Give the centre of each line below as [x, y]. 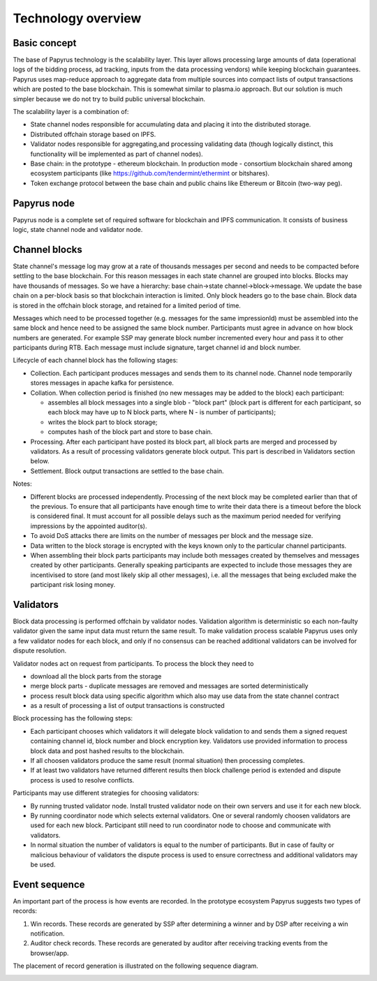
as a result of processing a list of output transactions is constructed [127, 706]
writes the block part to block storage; [103, 422]
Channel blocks [48, 249]
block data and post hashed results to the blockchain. [108, 750]
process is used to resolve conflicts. [82, 780]
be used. [43, 864]
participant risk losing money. [73, 585]
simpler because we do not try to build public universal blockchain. [109, 99]
